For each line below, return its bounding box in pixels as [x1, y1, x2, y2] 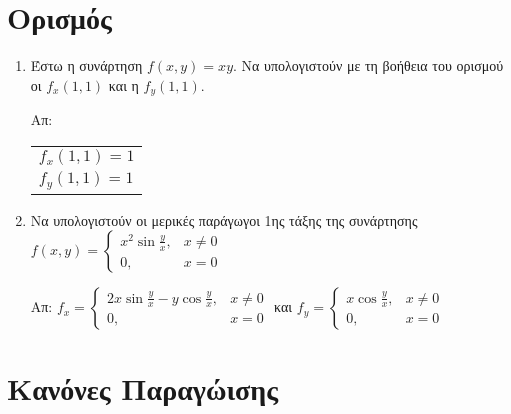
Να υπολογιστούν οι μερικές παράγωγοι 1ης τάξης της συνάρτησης [30, 209, 418, 230]
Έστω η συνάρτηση [30, 55, 143, 76]
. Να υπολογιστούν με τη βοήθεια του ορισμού [233, 55, 504, 76]
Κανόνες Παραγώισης [7, 368, 279, 409]
